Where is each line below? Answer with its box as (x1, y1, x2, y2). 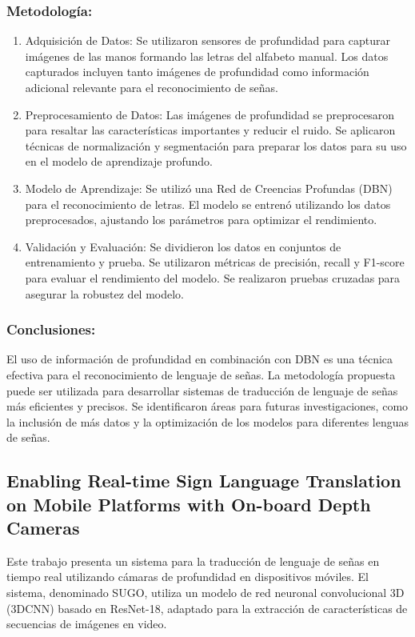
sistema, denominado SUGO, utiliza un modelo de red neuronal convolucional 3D (6, 584, 405, 601)
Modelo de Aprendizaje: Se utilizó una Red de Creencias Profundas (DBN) (25, 179, 393, 196)
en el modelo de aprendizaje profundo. (25, 153, 213, 170)
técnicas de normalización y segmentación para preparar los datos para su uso (25, 137, 407, 154)
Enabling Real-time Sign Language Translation (6, 468, 401, 493)
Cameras (6, 515, 80, 540)
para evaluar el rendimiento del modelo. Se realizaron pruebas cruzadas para (25, 269, 401, 286)
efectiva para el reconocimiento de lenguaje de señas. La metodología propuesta (6, 366, 396, 383)
